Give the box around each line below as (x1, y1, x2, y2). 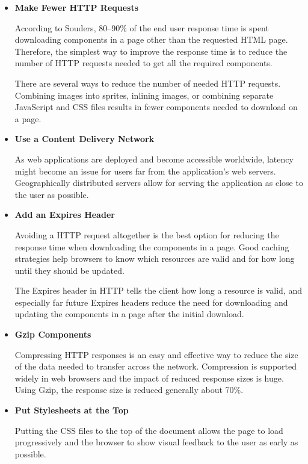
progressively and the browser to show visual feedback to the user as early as (14, 436, 298, 448)
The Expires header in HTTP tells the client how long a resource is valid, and (14, 284, 303, 297)
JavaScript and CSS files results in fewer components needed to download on (14, 101, 298, 113)
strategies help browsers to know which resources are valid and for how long (14, 252, 295, 265)
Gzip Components (14, 328, 91, 341)
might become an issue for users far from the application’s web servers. (14, 164, 276, 177)
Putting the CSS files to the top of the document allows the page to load (14, 424, 283, 436)
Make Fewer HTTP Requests (14, 1, 139, 13)
